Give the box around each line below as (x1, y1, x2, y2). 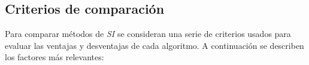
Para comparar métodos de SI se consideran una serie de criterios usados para (5, 27, 291, 40)
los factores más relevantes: (5, 51, 104, 63)
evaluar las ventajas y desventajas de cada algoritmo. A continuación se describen (5, 39, 304, 51)
